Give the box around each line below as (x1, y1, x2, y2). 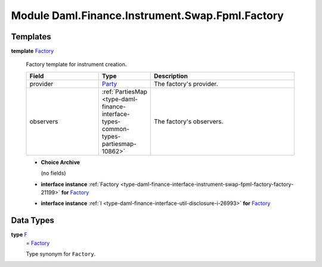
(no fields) (41, 170, 66, 177)
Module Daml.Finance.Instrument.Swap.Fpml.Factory (11, 9, 284, 22)
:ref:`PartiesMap (101, 87, 147, 95)
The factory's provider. (154, 79, 218, 88)
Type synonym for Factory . (26, 250, 96, 257)
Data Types (11, 215, 55, 226)
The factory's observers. (154, 117, 224, 125)
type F (11, 231, 28, 238)
